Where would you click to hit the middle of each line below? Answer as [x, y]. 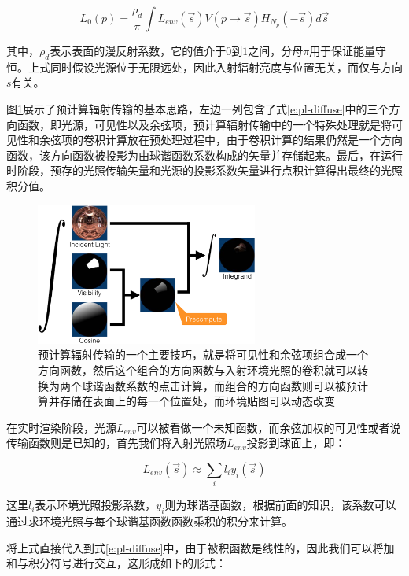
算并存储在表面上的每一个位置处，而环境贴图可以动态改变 [186, 401]
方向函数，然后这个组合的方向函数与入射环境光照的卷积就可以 [197, 370]
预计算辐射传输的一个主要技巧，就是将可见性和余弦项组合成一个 [203, 354]
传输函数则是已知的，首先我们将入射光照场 [116, 443]
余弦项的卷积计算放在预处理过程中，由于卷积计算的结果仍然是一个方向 [221, 140]
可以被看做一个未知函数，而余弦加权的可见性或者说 [269, 427]
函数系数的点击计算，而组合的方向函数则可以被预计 [236, 385]
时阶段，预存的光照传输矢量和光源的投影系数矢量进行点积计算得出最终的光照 [204, 170]
